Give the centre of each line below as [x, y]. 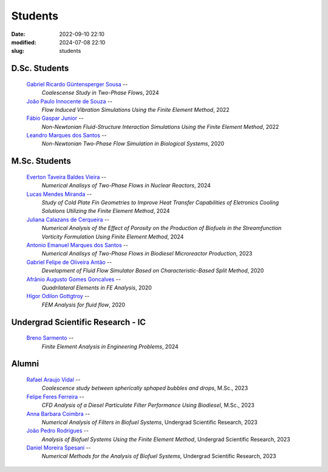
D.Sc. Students [40, 68]
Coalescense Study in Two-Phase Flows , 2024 [100, 93]
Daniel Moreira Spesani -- [59, 448]
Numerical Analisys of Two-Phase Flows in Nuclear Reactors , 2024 [126, 186]
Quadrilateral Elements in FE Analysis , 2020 [97, 287]
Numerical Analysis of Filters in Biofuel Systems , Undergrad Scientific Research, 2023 [149, 422]
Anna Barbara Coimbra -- [58, 414]
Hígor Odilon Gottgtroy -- [58, 296]
